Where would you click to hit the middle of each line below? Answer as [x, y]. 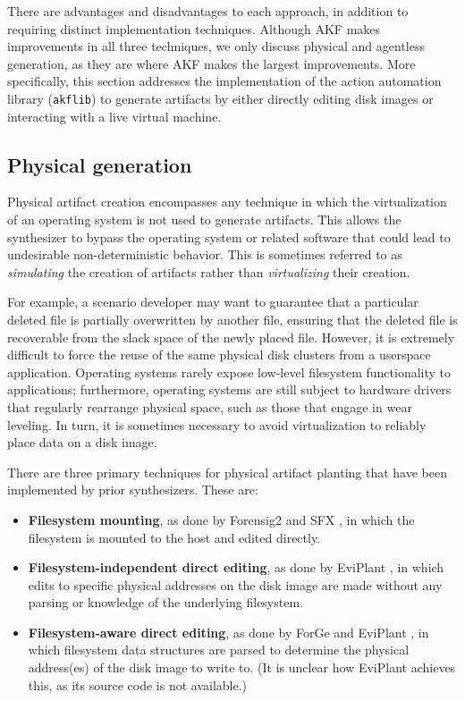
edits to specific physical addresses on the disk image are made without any [235, 584]
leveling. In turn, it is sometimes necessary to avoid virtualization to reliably [217, 424]
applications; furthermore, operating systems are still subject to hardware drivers [229, 389]
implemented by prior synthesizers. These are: [133, 490]
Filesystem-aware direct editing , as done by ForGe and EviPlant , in [228, 632]
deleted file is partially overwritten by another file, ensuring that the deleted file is [232, 319]
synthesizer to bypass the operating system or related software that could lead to [229, 236]
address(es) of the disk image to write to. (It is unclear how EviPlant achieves [242, 667]
